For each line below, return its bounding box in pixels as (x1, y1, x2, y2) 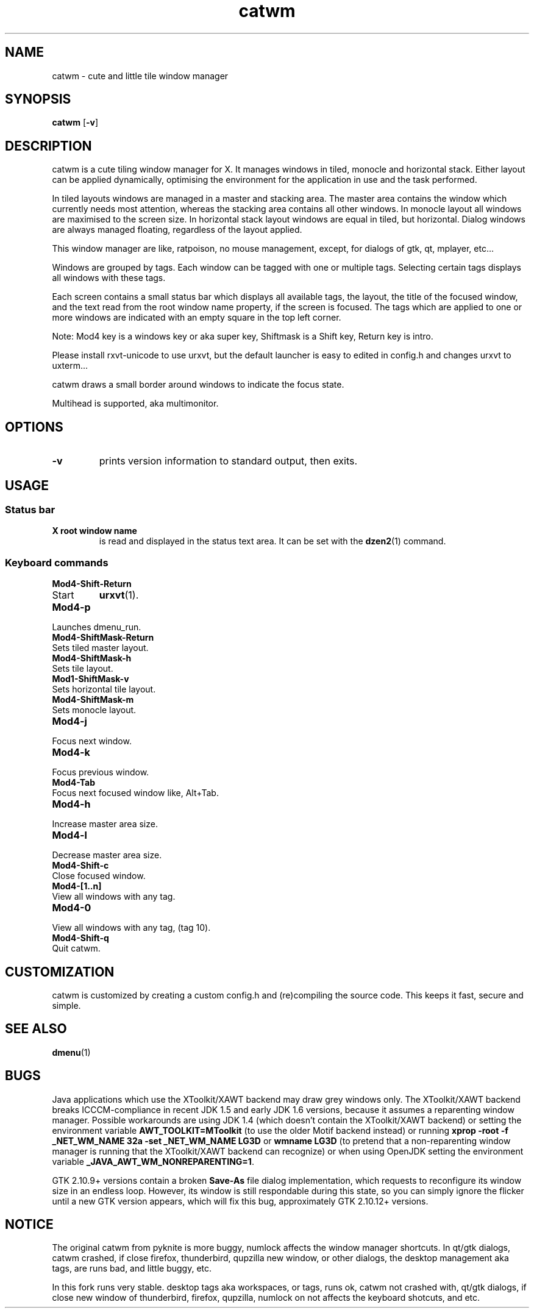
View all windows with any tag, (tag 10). (52, 922, 211, 933)
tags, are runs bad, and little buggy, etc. (52, 1263, 212, 1274)
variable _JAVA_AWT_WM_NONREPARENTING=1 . (52, 1156, 254, 1167)
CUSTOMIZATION (5, 964, 115, 980)
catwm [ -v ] (52, 117, 99, 128)
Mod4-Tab (52, 777, 96, 788)
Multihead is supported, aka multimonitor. (52, 398, 219, 409)
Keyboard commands (5, 556, 109, 569)
